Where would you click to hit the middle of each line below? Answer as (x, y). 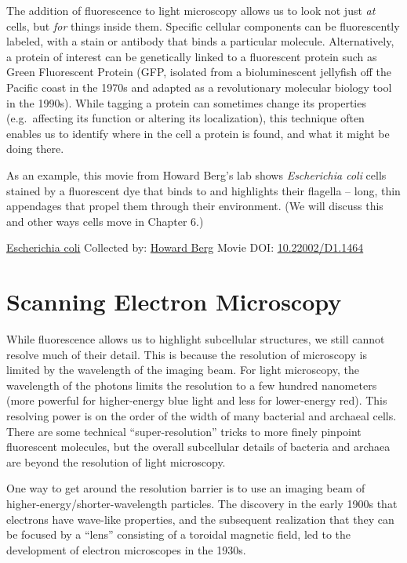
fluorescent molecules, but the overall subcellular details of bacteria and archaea (198, 447)
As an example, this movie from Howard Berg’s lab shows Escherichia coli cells (196, 174)
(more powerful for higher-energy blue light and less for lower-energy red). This (197, 400)
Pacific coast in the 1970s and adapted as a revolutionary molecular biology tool (199, 87)
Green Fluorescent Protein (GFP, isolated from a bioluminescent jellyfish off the (199, 72)
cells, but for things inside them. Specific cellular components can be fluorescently (203, 25)
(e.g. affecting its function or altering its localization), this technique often (185, 118)
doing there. (35, 149)
